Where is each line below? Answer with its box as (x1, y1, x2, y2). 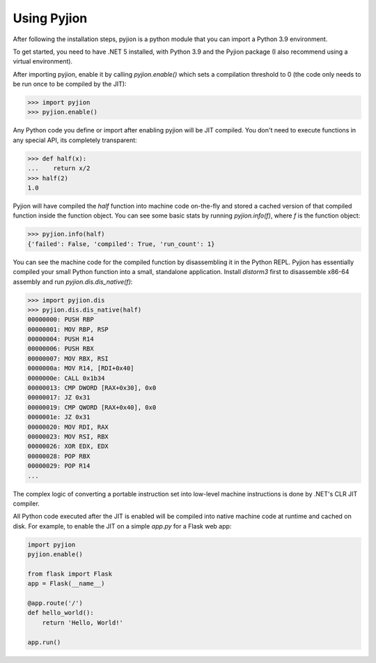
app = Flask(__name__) (27, 579, 105, 588)
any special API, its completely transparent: (13, 136, 137, 144)
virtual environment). (13, 57, 73, 66)
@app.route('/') (27, 600, 84, 607)
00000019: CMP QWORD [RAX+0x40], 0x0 (27, 403, 157, 411)
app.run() (27, 638, 61, 646)
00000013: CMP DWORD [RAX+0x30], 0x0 (27, 384, 157, 392)
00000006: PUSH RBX (27, 345, 94, 353)
